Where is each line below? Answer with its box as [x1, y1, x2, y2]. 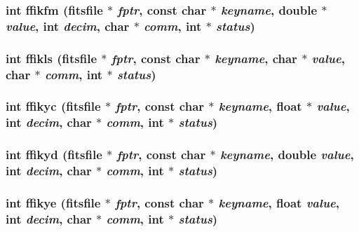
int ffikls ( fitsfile [6, 49, 97, 67]
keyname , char [215, 49, 297, 67]
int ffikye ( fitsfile [6, 193, 101, 211]
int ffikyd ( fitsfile [6, 146, 102, 163]
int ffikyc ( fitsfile [6, 97, 101, 115]
